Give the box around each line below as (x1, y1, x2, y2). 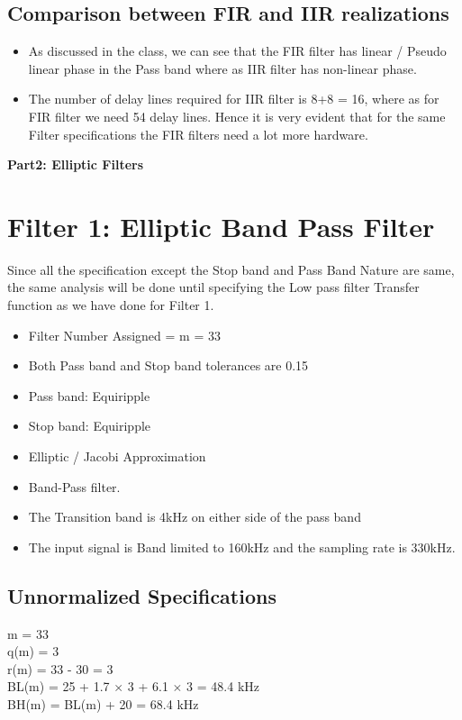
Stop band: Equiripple (28, 416, 151, 435)
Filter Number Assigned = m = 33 (28, 325, 221, 344)
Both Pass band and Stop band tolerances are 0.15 (28, 356, 309, 375)
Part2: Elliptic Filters (7, 155, 144, 174)
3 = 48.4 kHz (186, 677, 259, 696)
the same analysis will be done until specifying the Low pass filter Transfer (7, 278, 420, 296)
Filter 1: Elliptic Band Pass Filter (7, 207, 435, 244)
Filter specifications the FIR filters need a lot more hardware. (28, 124, 368, 143)
